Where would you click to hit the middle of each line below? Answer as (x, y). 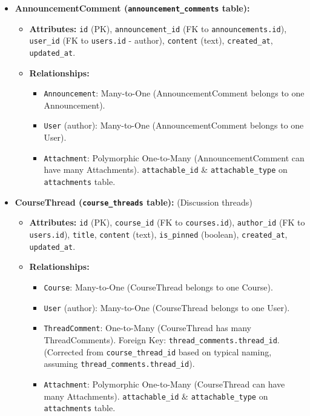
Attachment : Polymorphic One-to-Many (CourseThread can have (164, 384)
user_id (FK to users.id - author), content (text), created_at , (151, 40)
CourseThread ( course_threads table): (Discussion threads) (134, 202)
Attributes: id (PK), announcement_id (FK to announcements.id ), (158, 28)
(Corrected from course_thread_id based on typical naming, (158, 351)
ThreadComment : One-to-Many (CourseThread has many (147, 328)
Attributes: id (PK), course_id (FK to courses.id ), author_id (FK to (167, 222)
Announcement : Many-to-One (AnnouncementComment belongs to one (174, 93)
